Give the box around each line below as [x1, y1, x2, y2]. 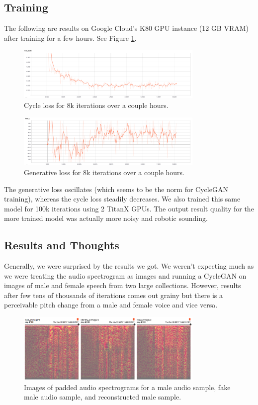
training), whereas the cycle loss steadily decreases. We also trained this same [4, 194, 241, 204]
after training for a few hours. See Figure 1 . [4, 32, 137, 43]
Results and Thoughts [4, 237, 119, 253]
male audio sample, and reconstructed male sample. [24, 392, 181, 402]
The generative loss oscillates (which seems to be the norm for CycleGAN [4, 184, 228, 194]
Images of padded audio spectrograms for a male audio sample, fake [24, 382, 231, 392]
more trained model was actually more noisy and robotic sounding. [4, 213, 208, 223]
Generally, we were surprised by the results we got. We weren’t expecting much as [4, 261, 254, 271]
